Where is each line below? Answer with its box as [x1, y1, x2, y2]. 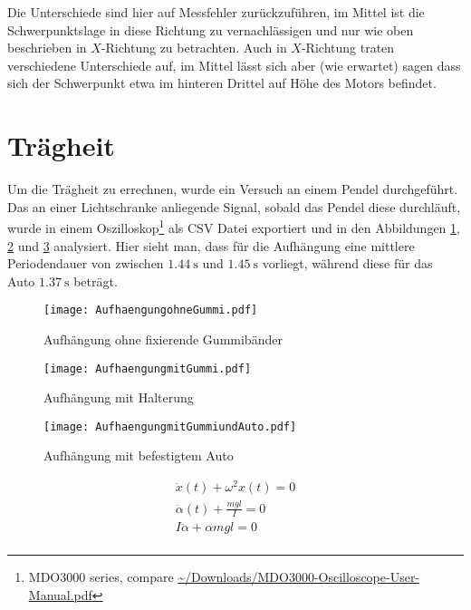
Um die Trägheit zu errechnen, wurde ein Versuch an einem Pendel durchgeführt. [7, 179, 458, 198]
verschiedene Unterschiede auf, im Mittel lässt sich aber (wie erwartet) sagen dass [7, 55, 461, 74]
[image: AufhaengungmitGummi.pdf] [43, 362, 252, 375]
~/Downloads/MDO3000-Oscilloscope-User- [178, 567, 420, 586]
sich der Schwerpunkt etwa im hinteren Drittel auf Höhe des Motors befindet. [7, 73, 437, 92]
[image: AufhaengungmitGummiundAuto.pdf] [43, 420, 297, 433]
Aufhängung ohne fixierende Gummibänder [43, 329, 283, 348]
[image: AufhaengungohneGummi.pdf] [43, 304, 258, 317]
